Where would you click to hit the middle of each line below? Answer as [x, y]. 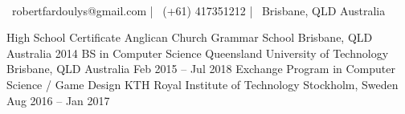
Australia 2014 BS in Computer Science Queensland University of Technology [198, 53]
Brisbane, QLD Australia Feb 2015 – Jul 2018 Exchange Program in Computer [201, 69]
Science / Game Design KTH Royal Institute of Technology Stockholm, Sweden [202, 84]
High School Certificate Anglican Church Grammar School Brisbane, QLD [190, 37]
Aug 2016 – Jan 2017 [58, 100]
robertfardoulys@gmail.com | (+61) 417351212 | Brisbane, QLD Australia [198, 10]
